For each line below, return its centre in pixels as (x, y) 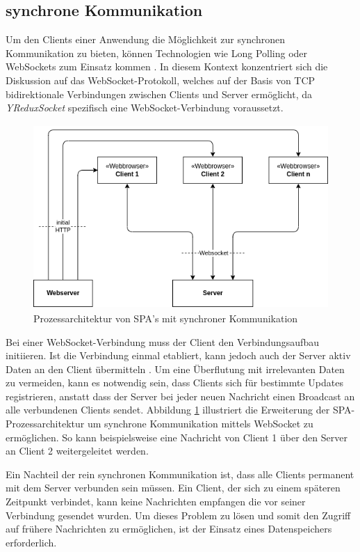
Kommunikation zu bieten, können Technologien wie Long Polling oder (157, 53)
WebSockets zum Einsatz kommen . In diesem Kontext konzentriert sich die (167, 66)
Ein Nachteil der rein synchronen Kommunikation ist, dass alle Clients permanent (180, 474)
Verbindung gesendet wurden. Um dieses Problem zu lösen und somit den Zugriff (178, 515)
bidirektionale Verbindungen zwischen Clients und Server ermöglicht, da (159, 94)
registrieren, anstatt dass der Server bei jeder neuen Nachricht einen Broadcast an (180, 396)
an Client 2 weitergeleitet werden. (77, 451)
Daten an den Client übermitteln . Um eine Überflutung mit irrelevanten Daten (175, 369)
